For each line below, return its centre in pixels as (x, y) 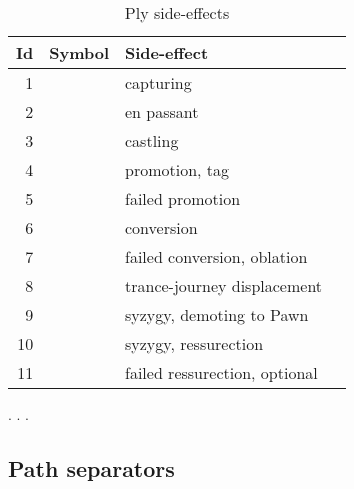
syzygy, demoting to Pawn (217, 314)
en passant (162, 111)
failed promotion (183, 198)
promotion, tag (177, 169)
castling (152, 140)
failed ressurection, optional (221, 372)
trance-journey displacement (224, 285)
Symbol (79, 52)
